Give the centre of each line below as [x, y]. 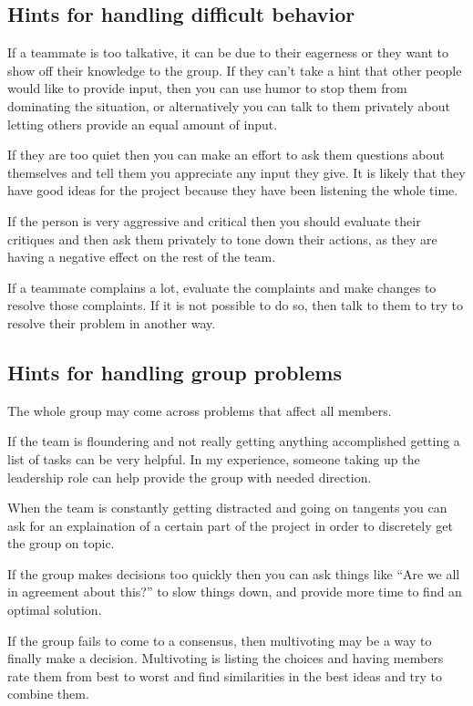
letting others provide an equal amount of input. [143, 124]
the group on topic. [61, 543]
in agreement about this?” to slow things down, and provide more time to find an [235, 592]
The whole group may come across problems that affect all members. [200, 410]
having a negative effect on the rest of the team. [142, 257]
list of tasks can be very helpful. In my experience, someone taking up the [214, 458]
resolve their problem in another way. [112, 322]
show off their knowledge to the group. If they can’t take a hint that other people [235, 70]
